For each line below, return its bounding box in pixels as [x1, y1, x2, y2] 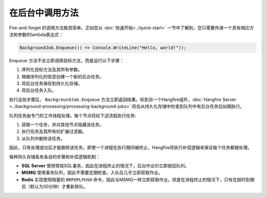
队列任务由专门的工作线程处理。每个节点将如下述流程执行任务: [9, 112, 136, 118]
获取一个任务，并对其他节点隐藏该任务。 [21, 122, 104, 128]
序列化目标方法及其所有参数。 [21, 67, 83, 73]
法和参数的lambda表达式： [9, 31, 64, 37]
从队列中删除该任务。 [21, 135, 65, 141]
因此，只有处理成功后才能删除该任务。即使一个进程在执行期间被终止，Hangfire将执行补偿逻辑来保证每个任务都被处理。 [9, 145, 252, 150]
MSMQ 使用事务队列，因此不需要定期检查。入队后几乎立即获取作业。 [21, 170, 163, 176]
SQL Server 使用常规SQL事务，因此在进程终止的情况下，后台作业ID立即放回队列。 [21, 162, 190, 168]
